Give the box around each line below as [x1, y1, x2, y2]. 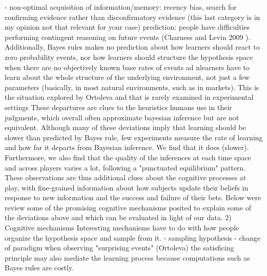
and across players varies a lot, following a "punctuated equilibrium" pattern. [5, 162, 246, 173]
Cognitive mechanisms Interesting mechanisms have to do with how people [5, 222, 239, 233]
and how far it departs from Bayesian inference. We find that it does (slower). [5, 142, 249, 153]
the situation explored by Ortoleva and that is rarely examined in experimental [5, 92, 254, 102]
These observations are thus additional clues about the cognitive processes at [5, 172, 247, 183]
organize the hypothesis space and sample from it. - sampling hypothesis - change [5, 232, 261, 243]
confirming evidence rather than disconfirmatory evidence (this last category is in [5, 11, 260, 22]
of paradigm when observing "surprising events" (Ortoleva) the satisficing [5, 242, 234, 253]
